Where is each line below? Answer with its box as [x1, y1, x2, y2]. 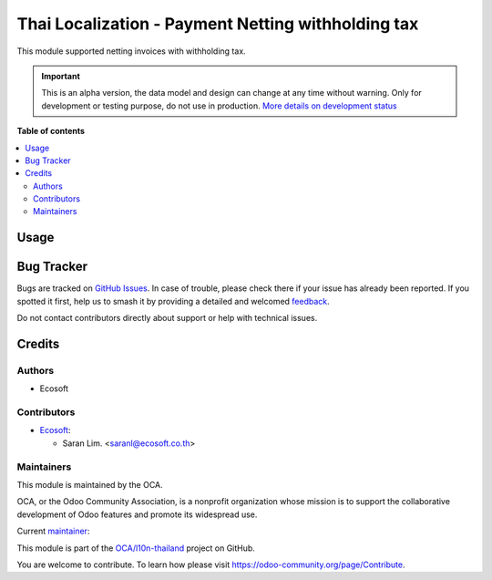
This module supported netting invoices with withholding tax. [16, 46, 246, 57]
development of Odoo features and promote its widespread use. [16, 509, 258, 520]
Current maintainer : [16, 525, 90, 537]
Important [41, 70, 81, 81]
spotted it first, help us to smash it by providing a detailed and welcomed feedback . [16, 295, 330, 306]
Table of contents [16, 126, 86, 137]
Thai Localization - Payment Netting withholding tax [16, 14, 419, 34]
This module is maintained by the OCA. [16, 479, 163, 490]
